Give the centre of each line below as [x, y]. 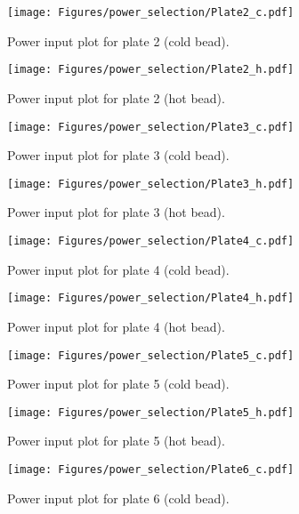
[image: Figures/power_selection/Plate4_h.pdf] [151, 298]
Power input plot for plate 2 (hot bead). [116, 97]
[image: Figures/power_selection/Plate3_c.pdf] [151, 127]
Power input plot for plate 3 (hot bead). [116, 212]
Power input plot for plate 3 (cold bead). [118, 155]
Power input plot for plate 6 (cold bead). [118, 498]
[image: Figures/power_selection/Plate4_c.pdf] [151, 241]
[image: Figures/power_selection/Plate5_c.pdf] [151, 355]
